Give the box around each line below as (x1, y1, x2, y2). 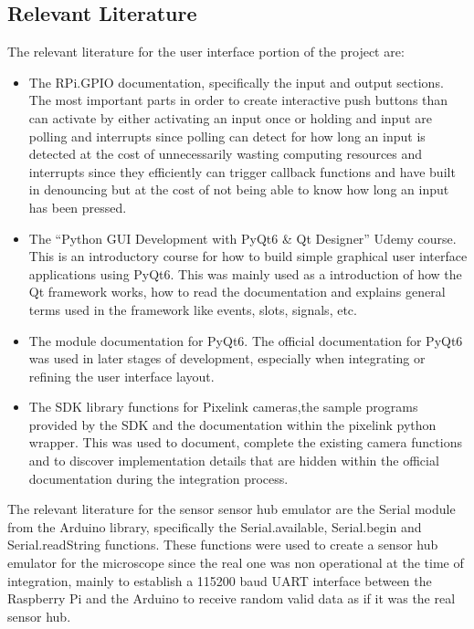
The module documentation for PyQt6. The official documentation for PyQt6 (28, 330, 463, 350)
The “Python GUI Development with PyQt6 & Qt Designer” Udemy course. (28, 228, 457, 247)
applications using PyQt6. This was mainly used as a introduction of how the (28, 264, 462, 283)
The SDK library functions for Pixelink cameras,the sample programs (28, 397, 418, 416)
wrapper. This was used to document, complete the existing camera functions (28, 433, 462, 452)
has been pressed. (28, 197, 127, 216)
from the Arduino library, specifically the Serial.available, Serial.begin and (7, 517, 422, 536)
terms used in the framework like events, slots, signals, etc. (28, 299, 357, 319)
